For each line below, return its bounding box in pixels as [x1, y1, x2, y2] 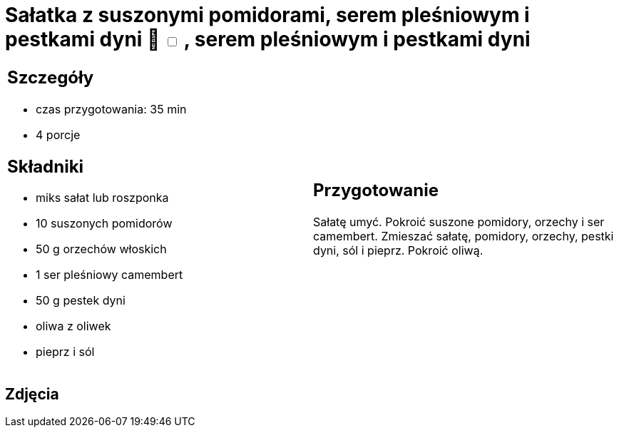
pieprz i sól [36, 345, 95, 360]
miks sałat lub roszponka [36, 190, 169, 205]
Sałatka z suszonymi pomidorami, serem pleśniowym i [5, 3, 530, 27]
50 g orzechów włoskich [36, 242, 167, 257]
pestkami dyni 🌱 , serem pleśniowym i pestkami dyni [5, 27, 531, 51]
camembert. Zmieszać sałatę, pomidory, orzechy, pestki [313, 229, 614, 244]
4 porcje [36, 127, 81, 142]
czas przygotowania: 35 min [36, 101, 187, 116]
